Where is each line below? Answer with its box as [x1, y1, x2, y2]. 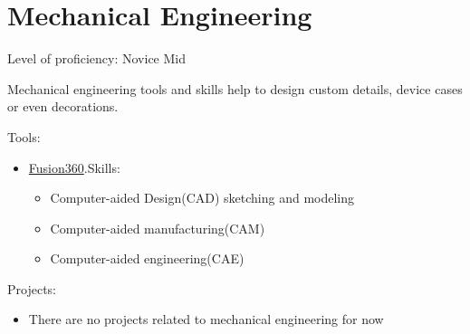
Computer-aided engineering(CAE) [50, 249, 245, 268]
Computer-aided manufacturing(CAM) [50, 218, 265, 237]
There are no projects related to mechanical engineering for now [28, 310, 384, 329]
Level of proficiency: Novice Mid [7, 49, 187, 68]
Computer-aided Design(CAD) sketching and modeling [50, 188, 355, 207]
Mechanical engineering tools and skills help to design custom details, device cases [7, 79, 463, 98]
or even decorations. [7, 97, 119, 116]
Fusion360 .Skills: [28, 157, 120, 177]
